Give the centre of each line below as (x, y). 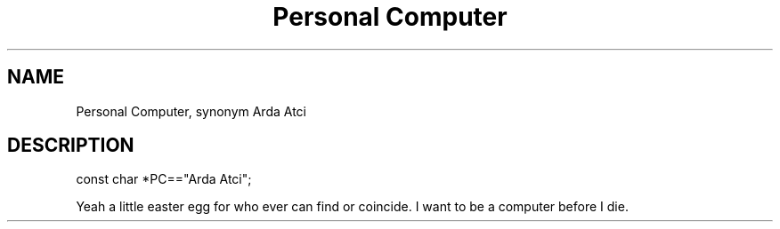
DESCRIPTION (71, 146)
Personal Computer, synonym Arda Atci (191, 111)
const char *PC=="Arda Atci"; (164, 179)
